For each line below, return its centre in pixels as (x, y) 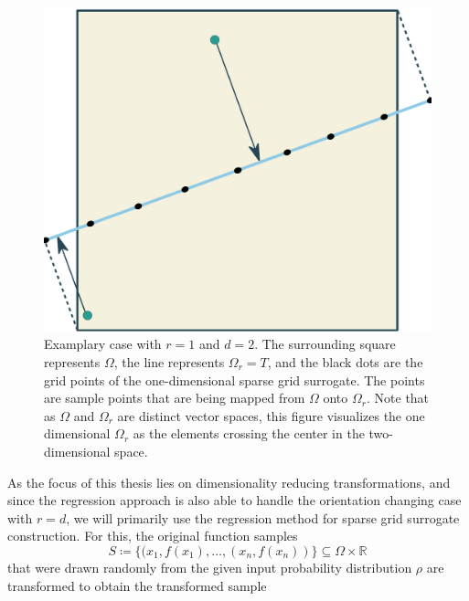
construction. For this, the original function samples (153, 536)
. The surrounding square (325, 344)
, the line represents (169, 362)
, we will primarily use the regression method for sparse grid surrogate (263, 517)
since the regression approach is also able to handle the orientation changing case (234, 500)
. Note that (398, 398)
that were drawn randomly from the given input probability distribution (210, 567)
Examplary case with (103, 344)
